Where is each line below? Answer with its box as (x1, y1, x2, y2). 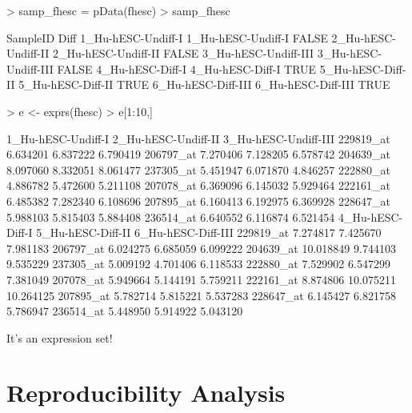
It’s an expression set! (6, 329, 113, 346)
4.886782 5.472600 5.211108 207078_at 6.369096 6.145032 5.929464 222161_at (6, 177, 390, 194)
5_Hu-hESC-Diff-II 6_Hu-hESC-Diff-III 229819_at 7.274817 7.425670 (36, 224, 382, 241)
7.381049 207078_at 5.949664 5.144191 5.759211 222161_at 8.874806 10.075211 (6, 271, 396, 287)
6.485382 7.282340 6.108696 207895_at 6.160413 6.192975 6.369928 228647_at (6, 192, 390, 209)
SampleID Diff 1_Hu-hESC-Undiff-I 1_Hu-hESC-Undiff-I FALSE (6, 29, 328, 46)
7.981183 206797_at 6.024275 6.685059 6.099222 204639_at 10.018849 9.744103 (6, 239, 396, 256)
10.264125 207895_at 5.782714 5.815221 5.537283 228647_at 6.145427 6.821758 (6, 287, 396, 303)
